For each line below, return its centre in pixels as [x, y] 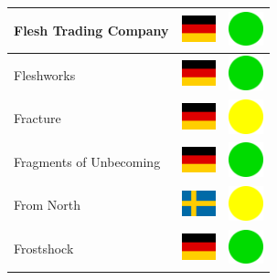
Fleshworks [45, 74]
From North [48, 205]
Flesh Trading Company [91, 30]
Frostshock [44, 249]
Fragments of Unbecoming [87, 161]
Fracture [37, 118]
